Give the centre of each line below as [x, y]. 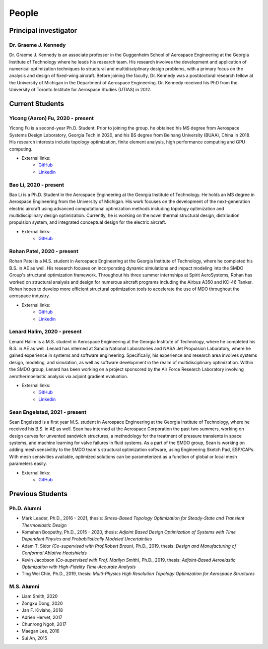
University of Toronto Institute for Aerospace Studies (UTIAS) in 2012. [80, 90]
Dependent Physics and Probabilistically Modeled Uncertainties [87, 539]
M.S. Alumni [24, 586]
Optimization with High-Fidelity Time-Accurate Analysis [79, 567]
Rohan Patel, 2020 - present [44, 252]
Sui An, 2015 [34, 638]
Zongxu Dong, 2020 [42, 603]
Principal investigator [43, 31]
